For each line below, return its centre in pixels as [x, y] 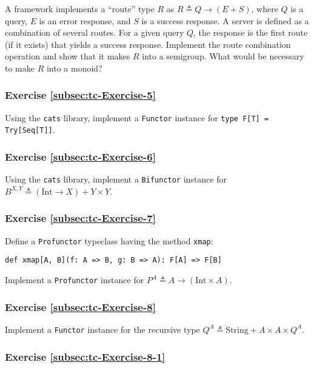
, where [265, 8]
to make [20, 68]
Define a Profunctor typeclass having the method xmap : [109, 240]
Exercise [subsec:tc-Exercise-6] [80, 157]
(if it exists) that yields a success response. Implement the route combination [148, 44]
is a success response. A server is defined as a [225, 20]
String [237, 330]
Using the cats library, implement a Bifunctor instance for [116, 179]
